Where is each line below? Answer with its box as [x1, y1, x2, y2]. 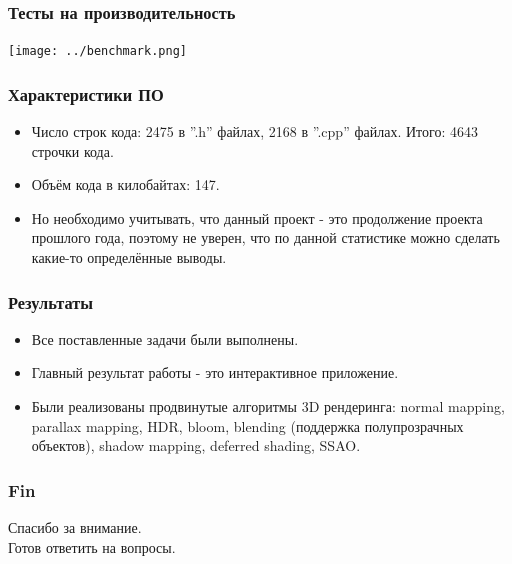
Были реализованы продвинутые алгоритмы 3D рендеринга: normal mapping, [31, 396, 505, 417]
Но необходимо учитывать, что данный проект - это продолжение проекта [31, 207, 483, 228]
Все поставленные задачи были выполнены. [31, 328, 299, 349]
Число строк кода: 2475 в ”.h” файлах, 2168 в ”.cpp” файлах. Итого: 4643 [31, 121, 478, 142]
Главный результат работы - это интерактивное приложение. [31, 362, 399, 383]
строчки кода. [31, 140, 114, 161]
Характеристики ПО [8, 81, 164, 106]
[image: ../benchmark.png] [8, 44, 187, 59]
